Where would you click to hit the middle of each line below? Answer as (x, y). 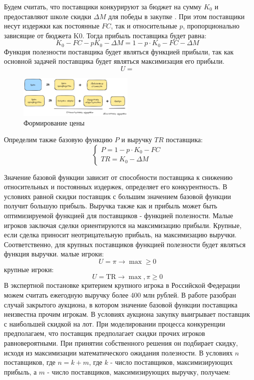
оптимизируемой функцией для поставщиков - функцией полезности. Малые (119, 215)
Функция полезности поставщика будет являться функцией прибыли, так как (119, 51)
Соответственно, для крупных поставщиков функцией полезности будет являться (125, 244)
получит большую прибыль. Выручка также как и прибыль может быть (111, 206)
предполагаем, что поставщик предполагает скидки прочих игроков (105, 333)
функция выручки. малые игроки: (54, 254)
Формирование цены (54, 123)
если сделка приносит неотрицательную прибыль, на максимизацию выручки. (120, 235)
